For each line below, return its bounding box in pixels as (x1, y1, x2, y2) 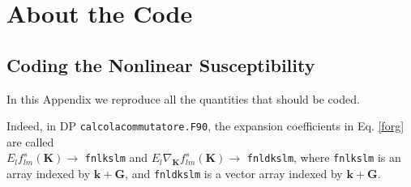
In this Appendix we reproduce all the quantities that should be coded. (6, 90, 360, 107)
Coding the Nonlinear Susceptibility (6, 52, 315, 77)
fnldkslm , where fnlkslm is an (246, 149, 401, 166)
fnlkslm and (84, 149, 148, 166)
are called (6, 133, 54, 150)
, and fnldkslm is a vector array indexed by (125, 165, 343, 182)
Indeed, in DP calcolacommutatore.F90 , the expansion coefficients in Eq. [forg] (6, 117, 405, 134)
